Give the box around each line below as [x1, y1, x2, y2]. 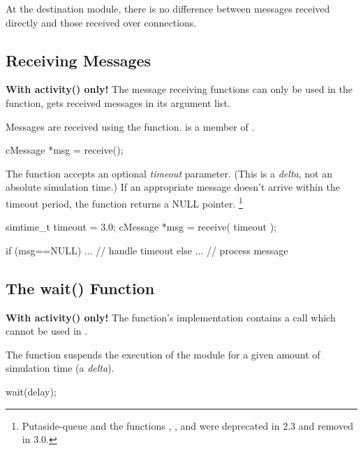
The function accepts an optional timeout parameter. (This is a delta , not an [6, 166, 332, 180]
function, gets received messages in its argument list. [6, 95, 230, 110]
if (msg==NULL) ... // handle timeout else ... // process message [6, 242, 288, 257]
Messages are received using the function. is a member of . [6, 119, 255, 133]
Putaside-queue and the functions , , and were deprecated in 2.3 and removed [22, 418, 353, 433]
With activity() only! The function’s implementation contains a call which [6, 310, 336, 324]
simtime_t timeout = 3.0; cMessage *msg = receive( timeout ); [6, 219, 276, 234]
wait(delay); [6, 384, 57, 398]
